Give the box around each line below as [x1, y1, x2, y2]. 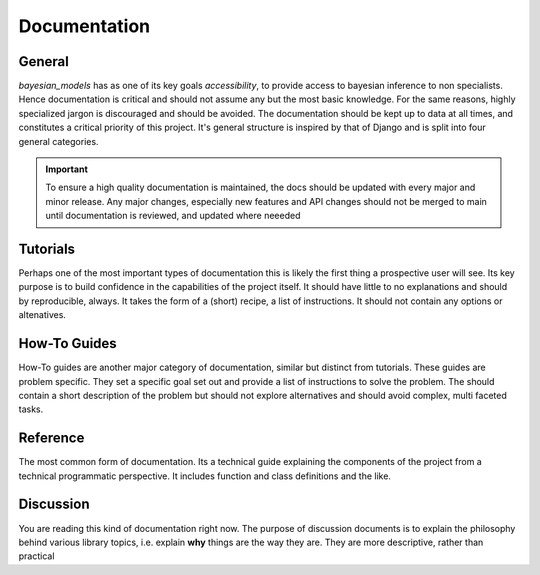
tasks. [18, 403, 44, 415]
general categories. [18, 135, 99, 147]
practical [18, 550, 55, 562]
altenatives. [18, 309, 67, 321]
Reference [18, 430, 85, 447]
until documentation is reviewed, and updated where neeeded [45, 210, 301, 222]
